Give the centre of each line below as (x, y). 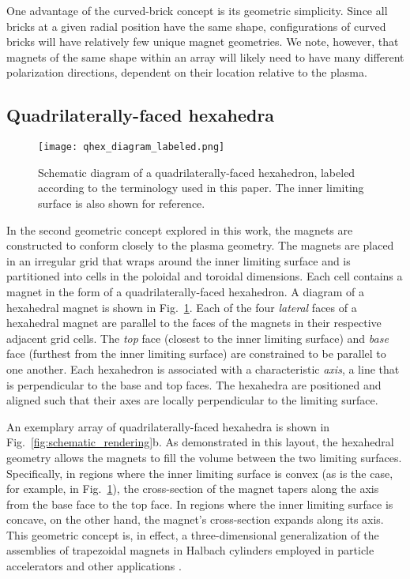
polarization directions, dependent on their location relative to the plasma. (187, 72)
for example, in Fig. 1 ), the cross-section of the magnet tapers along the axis (193, 489)
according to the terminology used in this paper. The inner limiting (201, 188)
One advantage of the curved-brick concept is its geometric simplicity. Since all (197, 10)
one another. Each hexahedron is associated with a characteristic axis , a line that (203, 368)
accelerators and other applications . (94, 566)
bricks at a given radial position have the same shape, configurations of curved (196, 26)
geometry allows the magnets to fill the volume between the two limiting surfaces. (204, 457)
